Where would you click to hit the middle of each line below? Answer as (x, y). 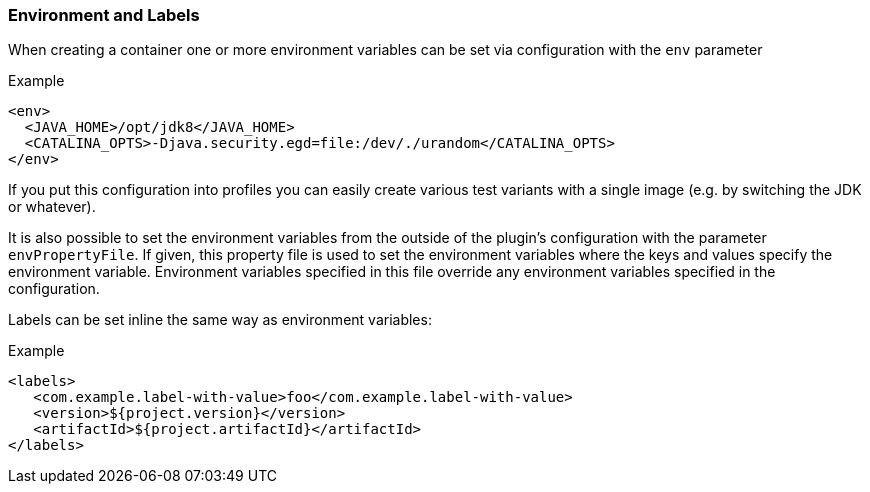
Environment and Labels (104, 15)
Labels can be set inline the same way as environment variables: (220, 320)
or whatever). (52, 207)
